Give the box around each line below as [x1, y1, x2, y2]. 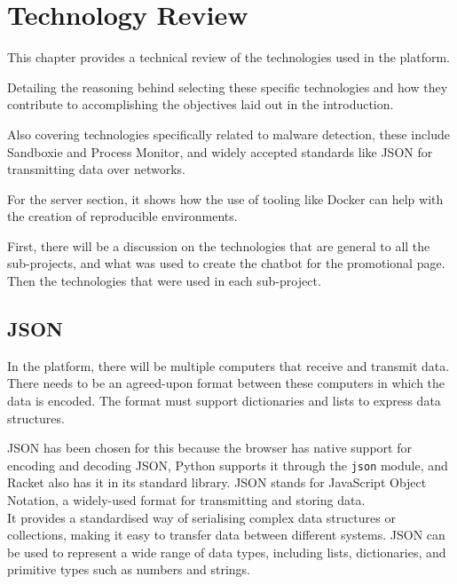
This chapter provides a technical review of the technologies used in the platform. [7, 48, 450, 67]
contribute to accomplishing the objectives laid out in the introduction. [7, 95, 394, 114]
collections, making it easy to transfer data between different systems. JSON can [7, 525, 445, 544]
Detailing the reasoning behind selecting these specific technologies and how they [7, 77, 448, 96]
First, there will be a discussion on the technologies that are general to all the [7, 236, 430, 255]
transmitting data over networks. [7, 160, 185, 178]
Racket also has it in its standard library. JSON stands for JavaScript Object [7, 473, 427, 492]
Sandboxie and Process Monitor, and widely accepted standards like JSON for [7, 142, 433, 161]
